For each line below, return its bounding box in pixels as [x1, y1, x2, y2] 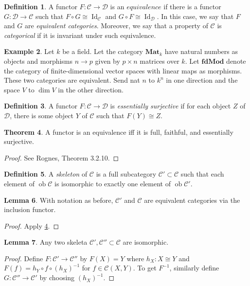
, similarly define [169, 263, 219, 273]
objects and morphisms [4, 55, 73, 66]
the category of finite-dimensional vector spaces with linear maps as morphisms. [4, 65, 242, 75]
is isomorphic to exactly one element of [54, 178, 171, 188]
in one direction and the [166, 75, 238, 85]
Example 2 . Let [4, 46, 54, 56]
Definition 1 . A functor [4, 1, 77, 11]
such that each [180, 169, 224, 179]
